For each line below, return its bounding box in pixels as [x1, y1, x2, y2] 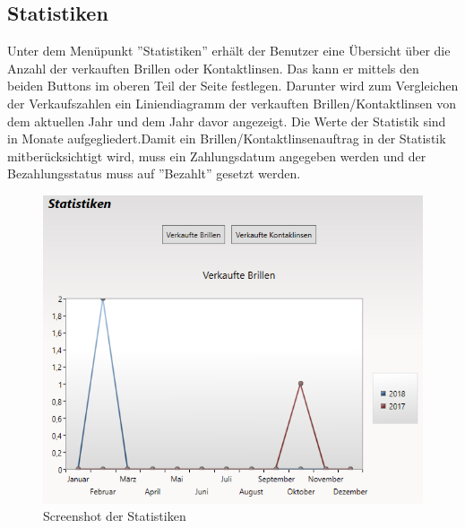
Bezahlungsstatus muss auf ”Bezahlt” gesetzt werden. [7, 164, 301, 183]
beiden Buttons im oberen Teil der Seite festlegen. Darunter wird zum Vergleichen [7, 76, 459, 95]
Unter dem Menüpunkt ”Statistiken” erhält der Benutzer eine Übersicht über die [7, 41, 451, 60]
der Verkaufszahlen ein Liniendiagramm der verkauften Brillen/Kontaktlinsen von [7, 93, 456, 112]
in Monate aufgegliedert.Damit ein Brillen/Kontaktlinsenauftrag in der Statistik [7, 129, 446, 148]
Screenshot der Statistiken [43, 506, 186, 525]
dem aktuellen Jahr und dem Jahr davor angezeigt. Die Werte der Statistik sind [7, 111, 446, 130]
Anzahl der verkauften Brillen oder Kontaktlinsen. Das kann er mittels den [7, 58, 419, 77]
